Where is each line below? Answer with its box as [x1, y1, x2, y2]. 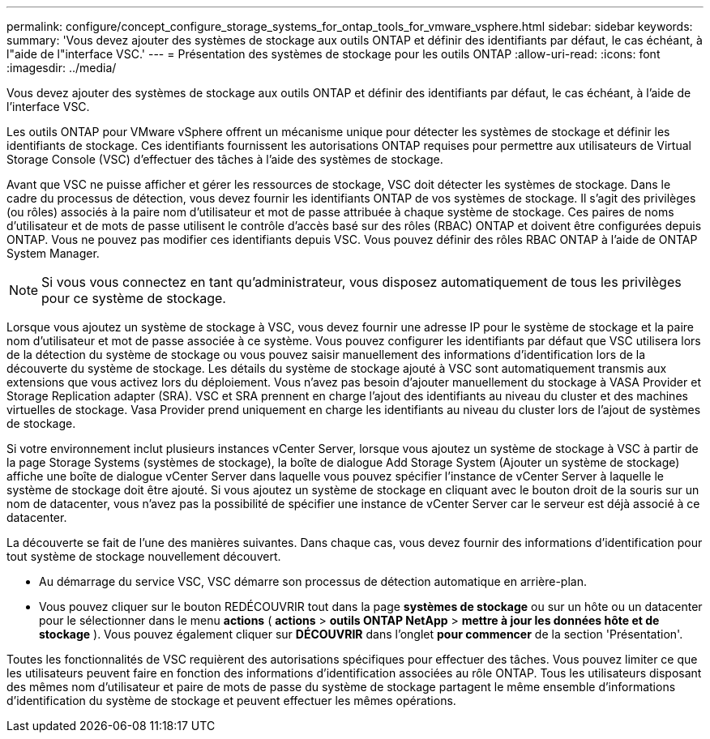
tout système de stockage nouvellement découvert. [6, 549, 281, 563]
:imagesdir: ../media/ [6, 61, 117, 75]
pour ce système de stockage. [41, 290, 226, 306]
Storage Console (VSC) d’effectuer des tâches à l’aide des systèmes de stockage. [6, 152, 443, 166]
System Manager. [6, 246, 100, 260]
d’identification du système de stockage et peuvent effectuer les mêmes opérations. [6, 694, 456, 707]
